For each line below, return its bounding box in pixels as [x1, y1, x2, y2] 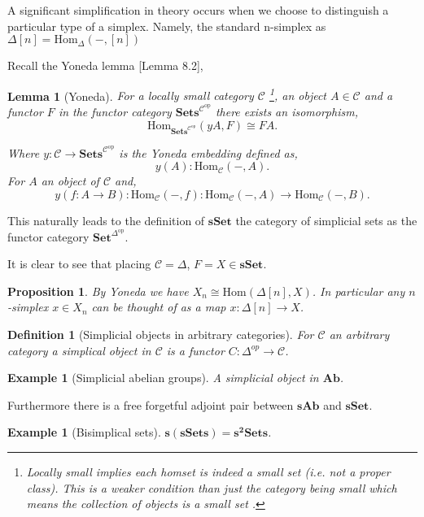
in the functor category [58, 103, 172, 120]
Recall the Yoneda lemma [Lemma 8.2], [7, 57, 203, 74]
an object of [41, 172, 99, 189]
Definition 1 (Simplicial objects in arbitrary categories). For [7, 325, 314, 342]
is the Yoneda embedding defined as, [119, 144, 298, 161]
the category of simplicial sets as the [235, 211, 417, 228]
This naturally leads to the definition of [7, 211, 205, 228]
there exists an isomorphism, [215, 103, 358, 120]
